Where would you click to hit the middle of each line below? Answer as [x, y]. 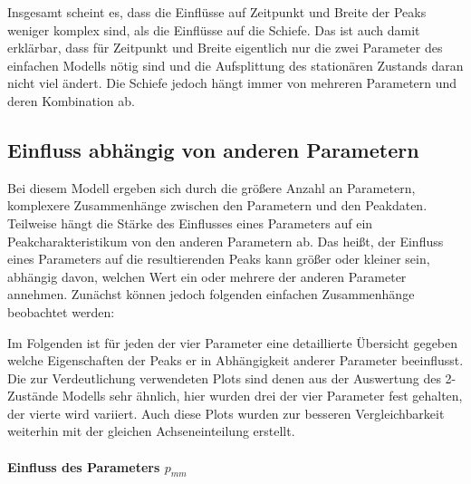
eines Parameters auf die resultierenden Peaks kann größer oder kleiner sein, [219, 259]
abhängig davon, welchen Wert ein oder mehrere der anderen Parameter [207, 276]
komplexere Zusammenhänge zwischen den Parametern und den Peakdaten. [217, 205]
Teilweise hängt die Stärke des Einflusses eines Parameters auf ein [190, 223]
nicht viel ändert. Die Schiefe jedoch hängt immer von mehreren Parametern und [232, 83]
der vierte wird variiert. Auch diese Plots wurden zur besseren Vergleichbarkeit [226, 413]
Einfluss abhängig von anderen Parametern [213, 149]
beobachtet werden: [61, 311]
